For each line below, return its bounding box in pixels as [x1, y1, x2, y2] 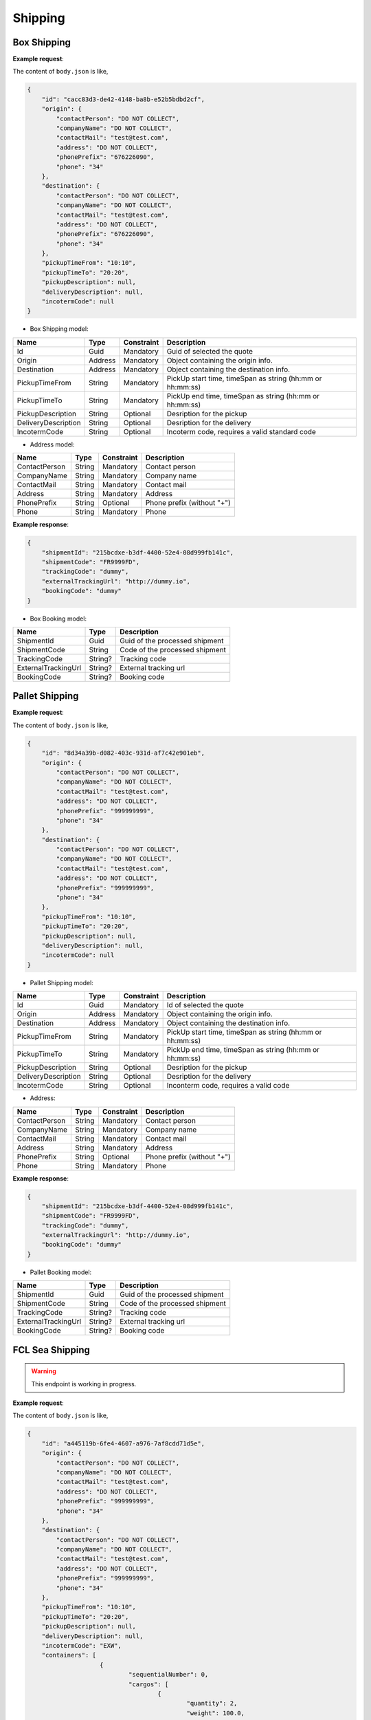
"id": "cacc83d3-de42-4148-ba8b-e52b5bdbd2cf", [41, 95, 205, 103]
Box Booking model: [30, 614, 87, 623]
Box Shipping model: [30, 325, 89, 333]
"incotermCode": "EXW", [41, 1642, 122, 1649]
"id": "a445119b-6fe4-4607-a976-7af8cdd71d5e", [41, 1439, 205, 1448]
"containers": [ [41, 1651, 96, 1659]
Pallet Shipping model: [30, 978, 94, 987]
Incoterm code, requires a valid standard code [166, 427, 316, 436]
